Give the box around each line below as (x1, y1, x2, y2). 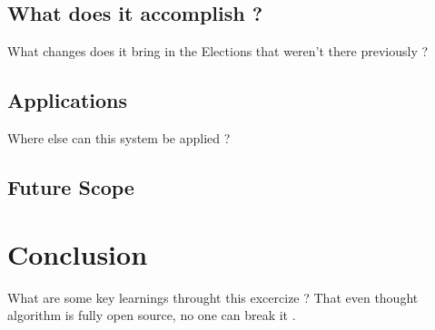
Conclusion (7, 235, 148, 272)
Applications (7, 86, 128, 114)
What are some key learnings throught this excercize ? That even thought (7, 287, 419, 306)
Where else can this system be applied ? (7, 129, 231, 147)
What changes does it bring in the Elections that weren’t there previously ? (7, 42, 429, 61)
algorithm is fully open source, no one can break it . (7, 306, 296, 325)
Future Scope (7, 172, 134, 200)
